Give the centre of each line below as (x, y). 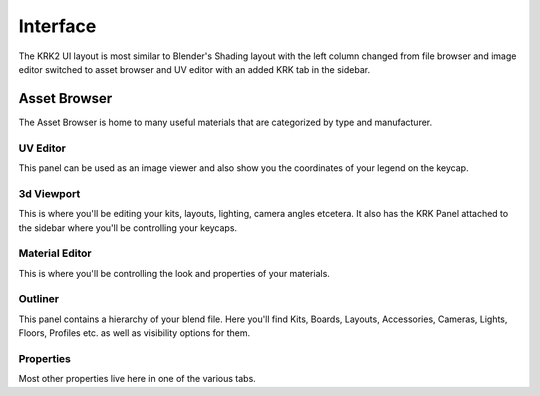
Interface (57, 26)
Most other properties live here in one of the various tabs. (137, 379)
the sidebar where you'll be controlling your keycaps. (128, 227)
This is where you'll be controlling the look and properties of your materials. (174, 273)
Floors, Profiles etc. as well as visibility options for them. (134, 333)
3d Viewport (49, 193)
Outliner (39, 299)
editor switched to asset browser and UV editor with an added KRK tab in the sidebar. (194, 69)
